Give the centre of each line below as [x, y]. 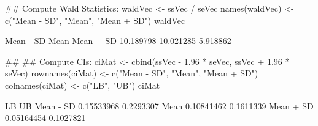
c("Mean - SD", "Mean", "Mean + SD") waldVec [95, 20]
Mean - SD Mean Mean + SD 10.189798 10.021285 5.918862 [118, 41]
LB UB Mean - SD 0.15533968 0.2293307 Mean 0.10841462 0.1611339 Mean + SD [159, 106]
